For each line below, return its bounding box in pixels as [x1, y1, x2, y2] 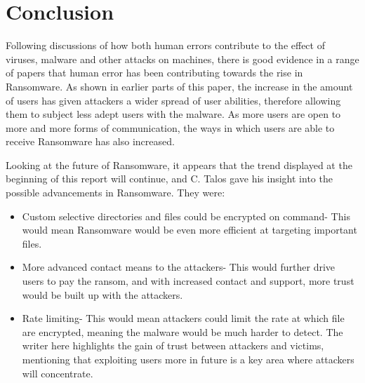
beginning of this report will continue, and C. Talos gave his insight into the [6, 171, 333, 186]
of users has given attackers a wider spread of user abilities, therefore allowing [6, 93, 341, 107]
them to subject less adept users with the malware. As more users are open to [6, 107, 341, 121]
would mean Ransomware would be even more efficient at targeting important [22, 222, 357, 237]
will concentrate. [22, 365, 93, 380]
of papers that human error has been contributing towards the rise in [6, 65, 303, 80]
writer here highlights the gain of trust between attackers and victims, [22, 338, 324, 353]
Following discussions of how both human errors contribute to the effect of [6, 38, 325, 53]
